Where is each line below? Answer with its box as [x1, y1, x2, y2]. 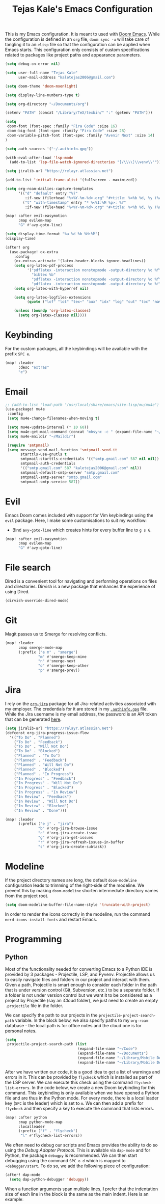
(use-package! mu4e [5, 407, 45, 412]
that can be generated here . [5, 716, 62, 722]
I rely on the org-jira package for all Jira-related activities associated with [5, 701, 156, 707]
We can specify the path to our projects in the [5, 1012, 98, 1018]
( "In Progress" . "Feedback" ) [14, 776, 76, 781]
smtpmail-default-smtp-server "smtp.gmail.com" [20, 470, 120, 475]
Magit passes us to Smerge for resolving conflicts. [5, 631, 107, 637]
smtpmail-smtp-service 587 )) [20, 479, 80, 484]
